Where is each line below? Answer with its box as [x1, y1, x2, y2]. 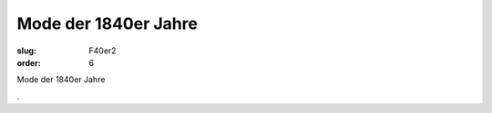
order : [16, 57, 41, 68]
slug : [16, 45, 36, 56]
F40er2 [88, 45, 118, 56]
